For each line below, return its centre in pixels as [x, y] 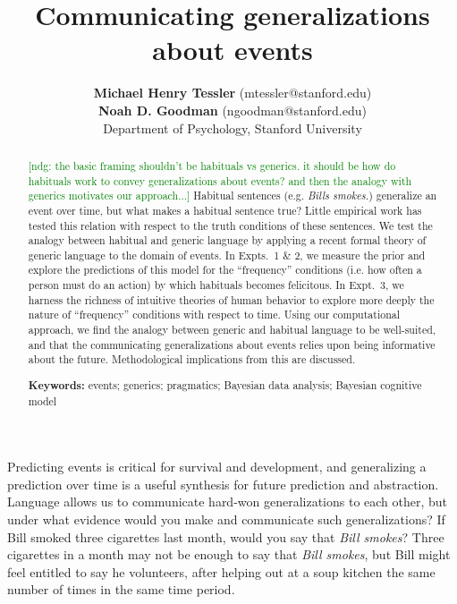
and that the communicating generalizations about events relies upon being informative [232, 344]
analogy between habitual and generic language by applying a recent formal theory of [227, 240]
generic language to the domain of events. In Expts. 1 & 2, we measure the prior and [227, 255]
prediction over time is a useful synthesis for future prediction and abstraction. [223, 484]
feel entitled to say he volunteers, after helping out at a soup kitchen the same [221, 571]
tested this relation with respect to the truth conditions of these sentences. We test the [230, 225]
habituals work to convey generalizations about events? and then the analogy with [220, 180]
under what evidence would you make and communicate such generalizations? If [226, 519]
